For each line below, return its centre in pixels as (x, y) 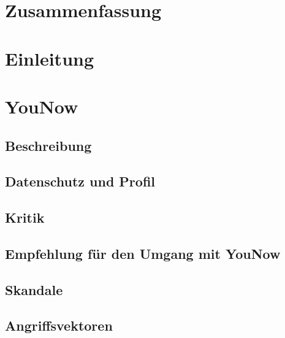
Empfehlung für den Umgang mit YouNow (143, 253)
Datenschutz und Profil (80, 181)
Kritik (25, 217)
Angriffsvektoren (59, 325)
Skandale (34, 289)
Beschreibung (48, 145)
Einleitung (50, 58)
